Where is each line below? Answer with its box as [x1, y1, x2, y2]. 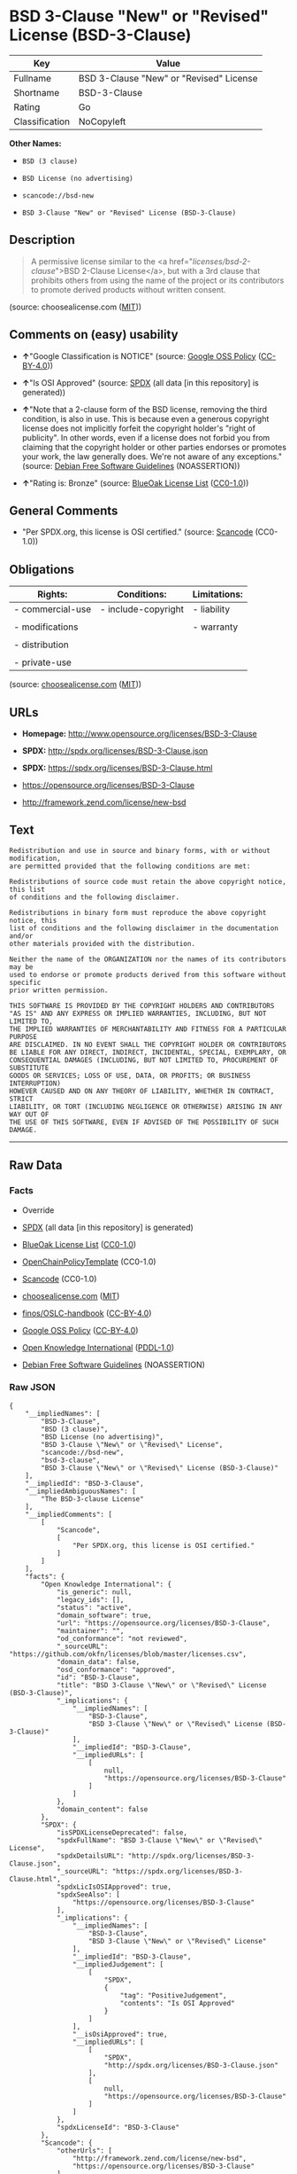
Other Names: [9, 137, 62, 148]
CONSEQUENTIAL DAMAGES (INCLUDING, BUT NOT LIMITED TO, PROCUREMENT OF [9, 1055, 278, 1065]
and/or [9, 931, 34, 941]
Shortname [13, 86, 60, 98]
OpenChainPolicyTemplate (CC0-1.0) [21, 1256, 156, 1267]
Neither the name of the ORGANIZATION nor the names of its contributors [9, 955, 287, 964]
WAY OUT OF [9, 1110, 49, 1119]
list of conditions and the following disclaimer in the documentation [9, 924, 278, 933]
